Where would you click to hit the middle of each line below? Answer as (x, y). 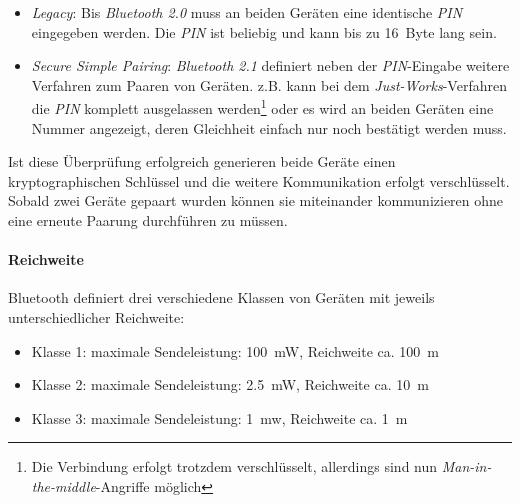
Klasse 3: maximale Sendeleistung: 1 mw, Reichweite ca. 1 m (219, 417)
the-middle (63, 485)
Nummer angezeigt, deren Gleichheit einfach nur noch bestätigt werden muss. (269, 127)
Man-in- (466, 466)
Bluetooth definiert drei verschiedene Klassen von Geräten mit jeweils (221, 297)
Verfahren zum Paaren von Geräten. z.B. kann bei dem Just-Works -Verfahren (269, 84)
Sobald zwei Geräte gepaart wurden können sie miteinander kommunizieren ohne (256, 200)
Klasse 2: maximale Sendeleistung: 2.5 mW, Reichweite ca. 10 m (230, 384)
